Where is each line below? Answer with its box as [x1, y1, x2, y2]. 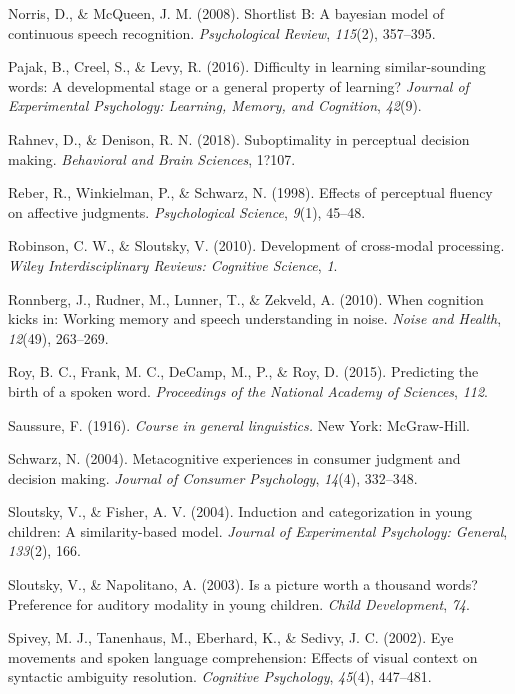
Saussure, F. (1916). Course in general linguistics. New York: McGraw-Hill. [8, 414, 470, 435]
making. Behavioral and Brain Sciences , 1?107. [8, 148, 296, 169]
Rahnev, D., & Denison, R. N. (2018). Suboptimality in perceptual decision [8, 128, 470, 149]
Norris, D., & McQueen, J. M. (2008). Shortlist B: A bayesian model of [8, 3, 445, 23]
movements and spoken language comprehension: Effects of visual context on [8, 646, 478, 667]
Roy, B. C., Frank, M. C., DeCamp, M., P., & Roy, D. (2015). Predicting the [8, 361, 479, 382]
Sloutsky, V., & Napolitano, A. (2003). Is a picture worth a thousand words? [8, 574, 478, 595]
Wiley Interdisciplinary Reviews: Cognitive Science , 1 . [8, 254, 338, 275]
